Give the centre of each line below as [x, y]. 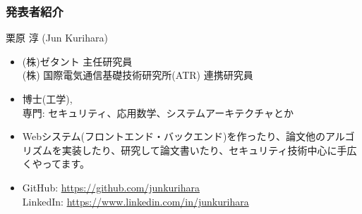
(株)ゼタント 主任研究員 [77, 61]
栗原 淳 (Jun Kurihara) [57, 38]
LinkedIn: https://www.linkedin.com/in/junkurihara [135, 201]
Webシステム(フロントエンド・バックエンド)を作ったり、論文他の [174, 136]
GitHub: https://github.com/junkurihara [111, 187]
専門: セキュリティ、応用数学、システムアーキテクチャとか [158, 112]
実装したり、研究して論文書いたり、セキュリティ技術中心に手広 [209, 150]
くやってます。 [56, 164]
